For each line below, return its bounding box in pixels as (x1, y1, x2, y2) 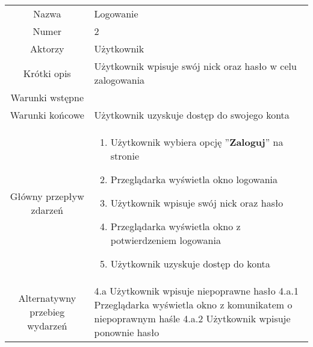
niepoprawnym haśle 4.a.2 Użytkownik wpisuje (94, 311, 291, 325)
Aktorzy (30, 42, 64, 55)
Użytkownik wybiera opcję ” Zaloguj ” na (110, 135, 284, 149)
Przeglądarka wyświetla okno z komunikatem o (94, 298, 293, 311)
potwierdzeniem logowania (110, 233, 221, 247)
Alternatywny (18, 290, 76, 305)
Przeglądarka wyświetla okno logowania (110, 172, 278, 186)
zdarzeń (31, 202, 63, 217)
